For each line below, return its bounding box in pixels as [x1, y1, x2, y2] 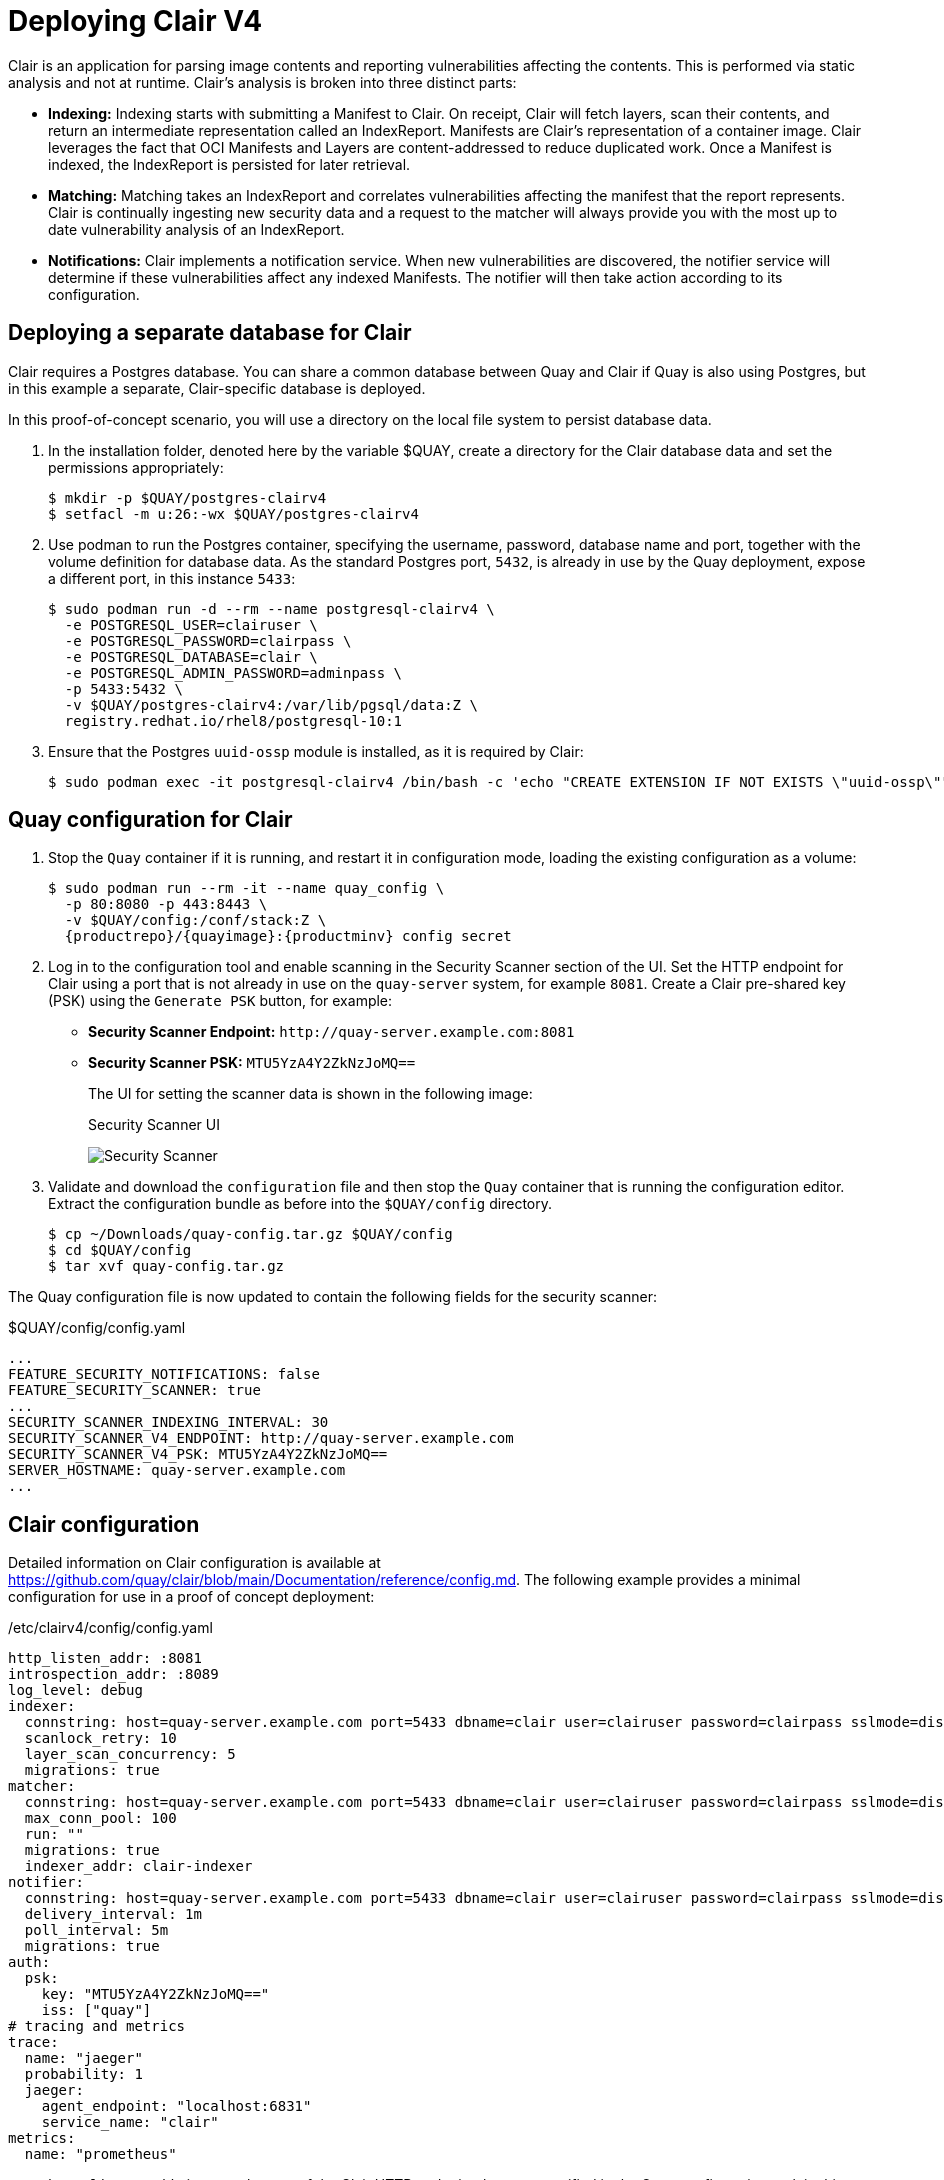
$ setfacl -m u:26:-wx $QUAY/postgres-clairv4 [48, 505, 419, 522]
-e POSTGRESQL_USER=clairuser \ [64, 616, 318, 633]
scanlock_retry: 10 [24, 1730, 177, 1747]
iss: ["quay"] [41, 2002, 152, 2019]
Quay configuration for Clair [8, 807, 293, 833]
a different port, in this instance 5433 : [48, 569, 296, 587]
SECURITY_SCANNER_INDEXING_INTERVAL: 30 [8, 1414, 329, 1431]
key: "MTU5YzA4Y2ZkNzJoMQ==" [41, 1986, 270, 2003]
